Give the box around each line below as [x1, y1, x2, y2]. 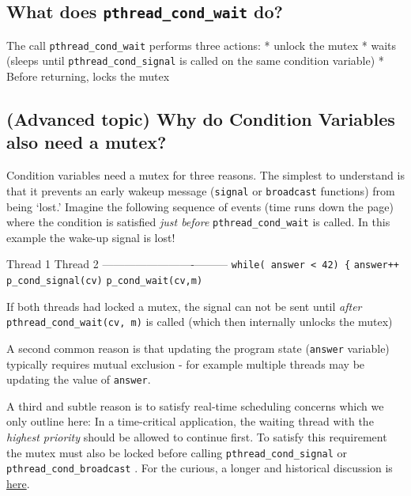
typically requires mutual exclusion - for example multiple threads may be [6, 355, 365, 372]
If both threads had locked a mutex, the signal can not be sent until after [6, 297, 362, 314]
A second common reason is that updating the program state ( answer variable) [6, 339, 390, 356]
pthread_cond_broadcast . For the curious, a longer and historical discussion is [6, 460, 393, 476]
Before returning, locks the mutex [6, 68, 170, 85]
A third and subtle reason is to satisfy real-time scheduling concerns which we [6, 397, 384, 414]
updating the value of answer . [6, 371, 151, 388]
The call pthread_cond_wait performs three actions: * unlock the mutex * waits [6, 36, 397, 53]
